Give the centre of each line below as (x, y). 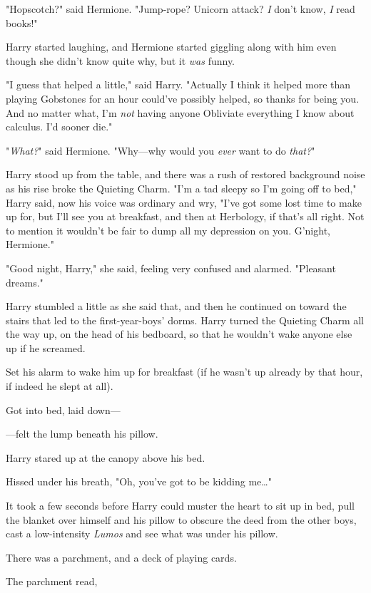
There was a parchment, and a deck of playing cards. (121, 557)
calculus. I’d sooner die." (59, 127)
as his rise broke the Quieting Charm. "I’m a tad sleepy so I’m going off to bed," (181, 188)
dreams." (25, 282)
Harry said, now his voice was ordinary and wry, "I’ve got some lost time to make (184, 202)
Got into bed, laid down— (63, 409)
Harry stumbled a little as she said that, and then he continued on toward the (176, 306)
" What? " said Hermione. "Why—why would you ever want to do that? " (161, 150)
